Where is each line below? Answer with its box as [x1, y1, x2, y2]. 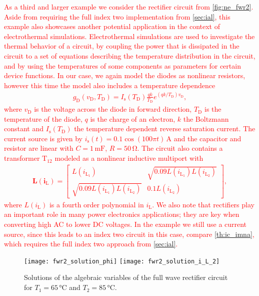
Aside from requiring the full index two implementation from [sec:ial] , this [4, 11, 230, 22]
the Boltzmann [183, 113, 229, 124]
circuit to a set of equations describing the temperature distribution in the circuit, [4, 50, 255, 61]
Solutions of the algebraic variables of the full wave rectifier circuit [24, 272, 228, 282]
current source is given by [4, 133, 82, 143]
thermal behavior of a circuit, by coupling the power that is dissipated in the [4, 41, 239, 51]
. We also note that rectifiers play [152, 199, 254, 209]
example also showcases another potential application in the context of [4, 21, 220, 32]
